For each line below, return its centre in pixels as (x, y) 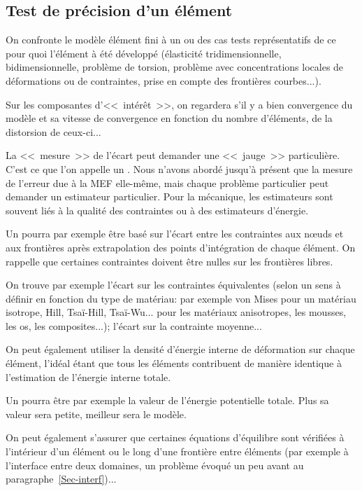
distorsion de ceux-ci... (53, 131)
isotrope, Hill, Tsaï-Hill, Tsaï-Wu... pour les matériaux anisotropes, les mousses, (176, 312)
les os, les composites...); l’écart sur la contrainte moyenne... (134, 325)
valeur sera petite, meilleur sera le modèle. (96, 414)
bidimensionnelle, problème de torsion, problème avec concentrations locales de (175, 67)
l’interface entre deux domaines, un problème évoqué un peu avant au (155, 465)
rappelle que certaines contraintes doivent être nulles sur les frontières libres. (169, 261)
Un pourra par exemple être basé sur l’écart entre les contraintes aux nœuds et (175, 234)
